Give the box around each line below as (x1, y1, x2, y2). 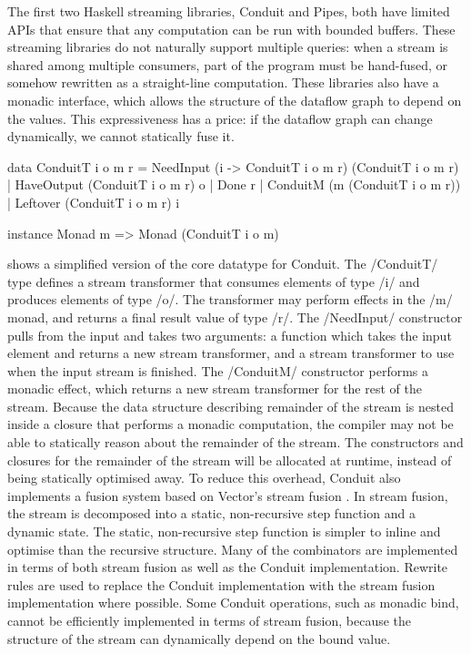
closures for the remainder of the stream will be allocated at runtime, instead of (7, 450, 452, 469)
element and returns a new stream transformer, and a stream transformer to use (7, 343, 455, 363)
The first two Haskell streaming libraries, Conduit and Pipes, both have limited (7, 2, 450, 20)
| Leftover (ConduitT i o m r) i (7, 192, 180, 211)
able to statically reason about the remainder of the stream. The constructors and (7, 433, 464, 452)
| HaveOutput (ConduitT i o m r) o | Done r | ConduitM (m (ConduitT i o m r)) (7, 175, 461, 194)
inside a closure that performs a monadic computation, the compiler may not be (7, 414, 454, 434)
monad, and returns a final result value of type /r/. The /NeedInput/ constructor (7, 307, 463, 326)
